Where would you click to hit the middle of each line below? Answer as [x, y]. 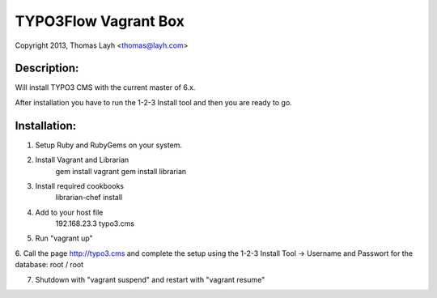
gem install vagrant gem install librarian [121, 171]
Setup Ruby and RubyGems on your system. [108, 145]
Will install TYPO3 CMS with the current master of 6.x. [105, 87]
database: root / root [49, 265]
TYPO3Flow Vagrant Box [100, 21]
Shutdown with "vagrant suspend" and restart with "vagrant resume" [150, 279]
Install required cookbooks [80, 185]
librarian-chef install [89, 198]
